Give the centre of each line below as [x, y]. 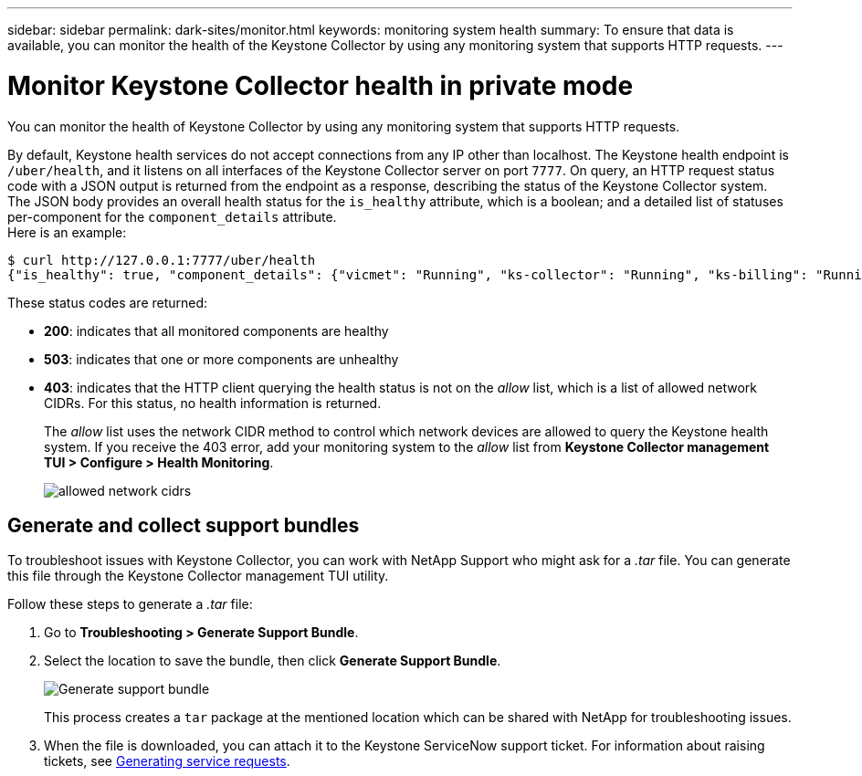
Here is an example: [67, 232]
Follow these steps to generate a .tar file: [130, 604]
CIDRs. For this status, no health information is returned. [213, 403]
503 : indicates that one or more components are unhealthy [221, 359]
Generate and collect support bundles [184, 525]
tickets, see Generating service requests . [167, 761]
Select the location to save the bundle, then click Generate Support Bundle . [273, 661]
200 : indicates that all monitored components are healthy [216, 330]
